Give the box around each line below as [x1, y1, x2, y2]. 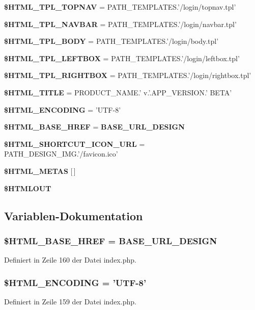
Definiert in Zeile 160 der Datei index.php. [4, 254, 136, 265]
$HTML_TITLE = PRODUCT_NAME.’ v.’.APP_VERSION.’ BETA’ [4, 87, 232, 97]
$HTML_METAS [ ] [4, 165, 76, 176]
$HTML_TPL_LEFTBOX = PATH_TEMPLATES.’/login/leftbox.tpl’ [4, 53, 240, 63]
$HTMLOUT [4, 183, 51, 193]
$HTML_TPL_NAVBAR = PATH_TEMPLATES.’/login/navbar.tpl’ [4, 18, 237, 29]
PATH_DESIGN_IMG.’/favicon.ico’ [4, 148, 118, 159]
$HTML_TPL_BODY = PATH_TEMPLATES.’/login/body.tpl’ [4, 36, 219, 46]
